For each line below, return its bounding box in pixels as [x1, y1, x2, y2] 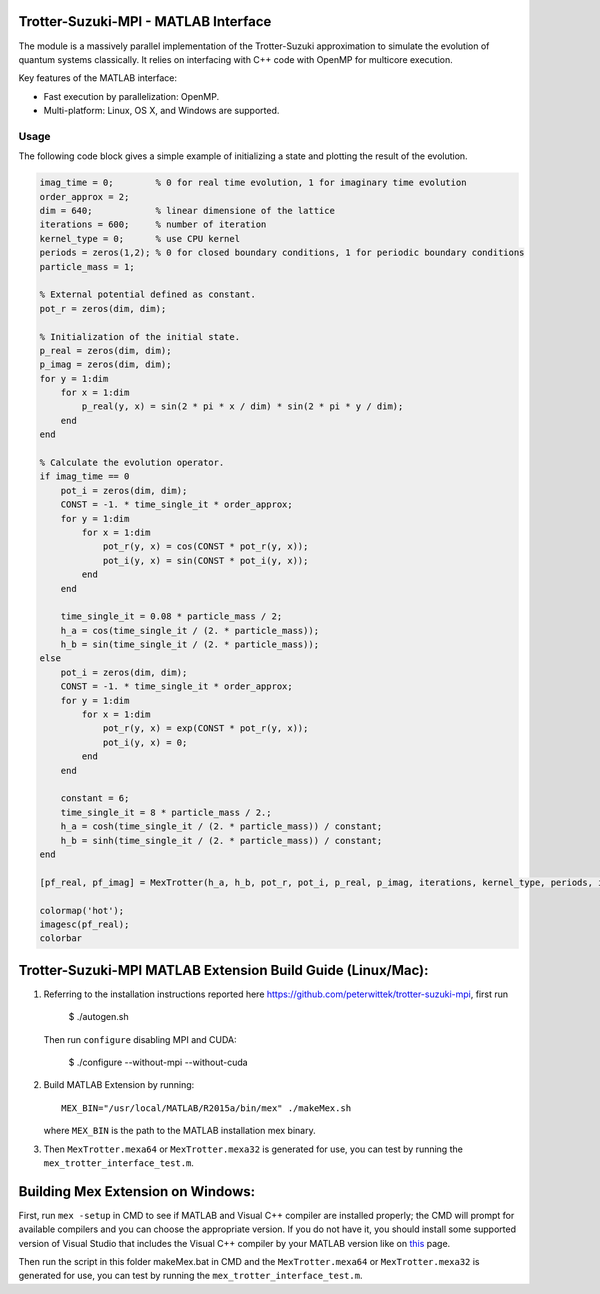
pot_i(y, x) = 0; [102, 736, 188, 748]
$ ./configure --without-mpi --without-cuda [68, 1056, 249, 1068]
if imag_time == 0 [39, 471, 130, 482]
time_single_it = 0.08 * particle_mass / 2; [60, 611, 283, 622]
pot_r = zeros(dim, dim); [39, 303, 167, 314]
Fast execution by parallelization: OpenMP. [43, 90, 220, 102]
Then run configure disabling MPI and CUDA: [43, 1033, 237, 1045]
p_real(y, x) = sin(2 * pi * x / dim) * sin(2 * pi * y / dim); [81, 401, 404, 412]
